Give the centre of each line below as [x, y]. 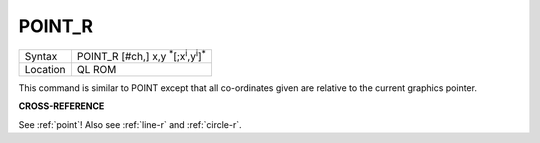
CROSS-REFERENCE [61, 106]
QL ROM [96, 69]
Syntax [41, 56]
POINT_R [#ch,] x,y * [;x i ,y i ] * [141, 55]
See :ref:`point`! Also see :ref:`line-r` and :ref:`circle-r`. [130, 124]
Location [45, 69]
